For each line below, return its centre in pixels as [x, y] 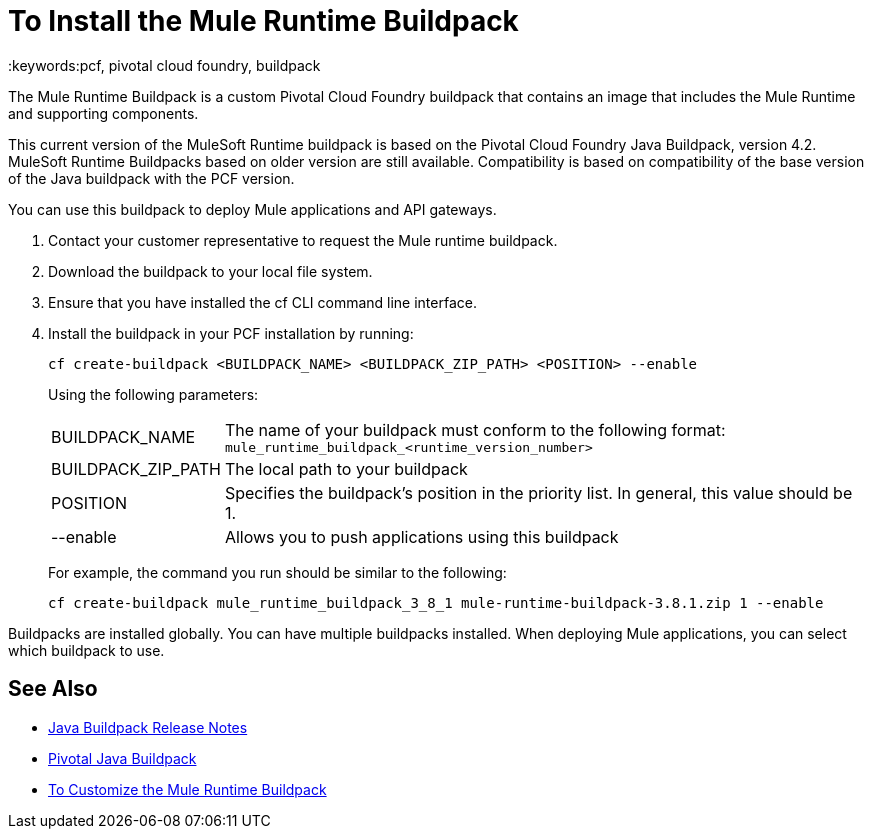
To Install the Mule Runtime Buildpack [263, 21]
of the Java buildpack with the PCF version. [151, 178]
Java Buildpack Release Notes [148, 727]
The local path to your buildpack [346, 468]
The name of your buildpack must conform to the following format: [475, 429]
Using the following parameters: [153, 394]
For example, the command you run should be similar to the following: [277, 572]
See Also [53, 689]
